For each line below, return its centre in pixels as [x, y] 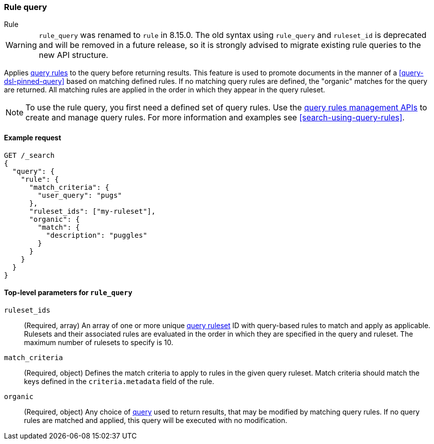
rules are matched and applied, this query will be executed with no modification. [156, 420]
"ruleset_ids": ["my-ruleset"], [92, 211]
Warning [21, 45]
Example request [33, 137]
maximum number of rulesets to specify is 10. [99, 342]
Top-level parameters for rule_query [68, 293]
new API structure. [73, 55]
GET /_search [29, 155]
